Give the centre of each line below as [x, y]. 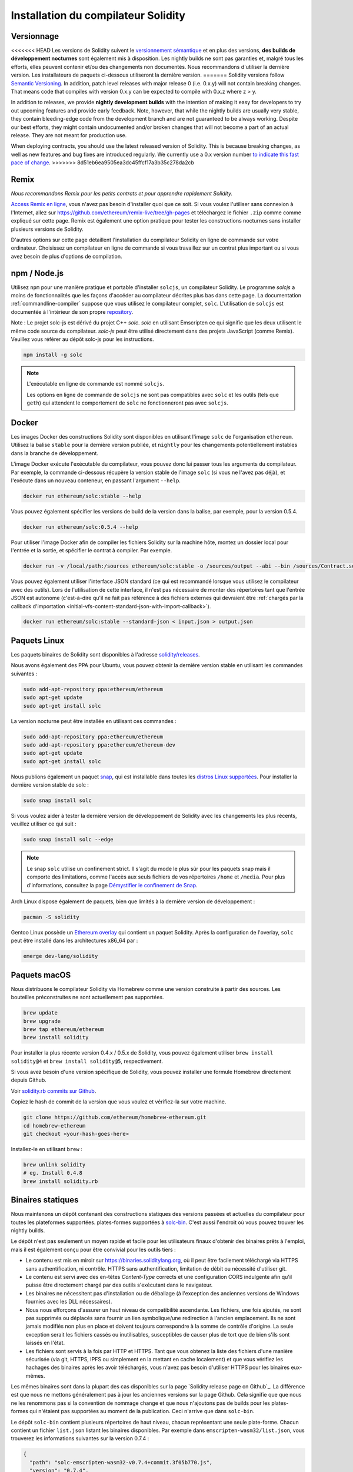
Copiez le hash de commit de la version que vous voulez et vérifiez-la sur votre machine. [119, 1102]
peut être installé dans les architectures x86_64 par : [74, 941]
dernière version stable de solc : [50, 785]
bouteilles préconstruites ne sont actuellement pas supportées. [87, 997]
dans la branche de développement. [54, 453]
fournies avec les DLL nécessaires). [69, 1302]
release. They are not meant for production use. [69, 135]
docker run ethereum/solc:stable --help [82, 496]
